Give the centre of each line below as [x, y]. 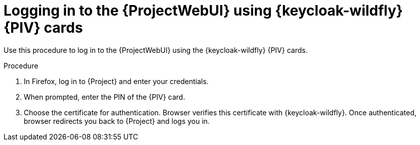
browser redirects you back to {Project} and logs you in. [117, 121]
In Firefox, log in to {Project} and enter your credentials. [116, 81]
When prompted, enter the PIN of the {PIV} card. [105, 97]
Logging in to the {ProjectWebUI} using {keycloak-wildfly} [203, 11]
